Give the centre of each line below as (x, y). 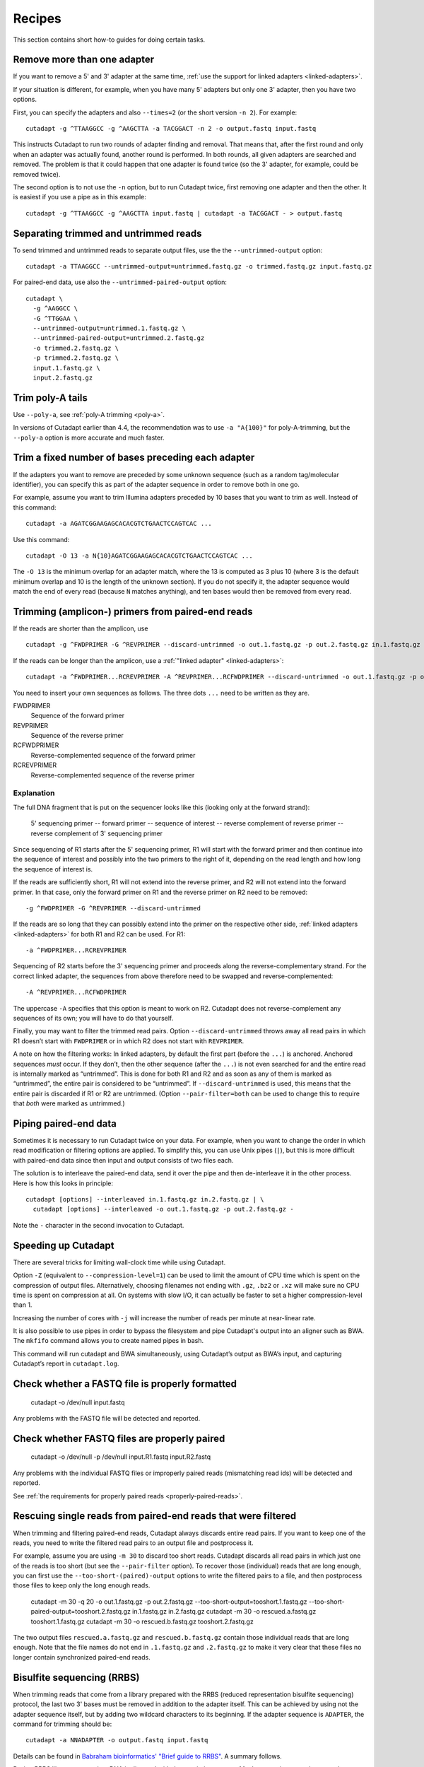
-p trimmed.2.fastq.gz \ (76, 358)
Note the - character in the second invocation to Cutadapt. (99, 1225)
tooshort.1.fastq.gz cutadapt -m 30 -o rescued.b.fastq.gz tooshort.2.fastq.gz (142, 1621)
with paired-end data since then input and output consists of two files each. (123, 1160)
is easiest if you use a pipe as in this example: (79, 197)
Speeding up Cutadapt (64, 1245)
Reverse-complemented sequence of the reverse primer (113, 775)
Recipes (37, 18)
